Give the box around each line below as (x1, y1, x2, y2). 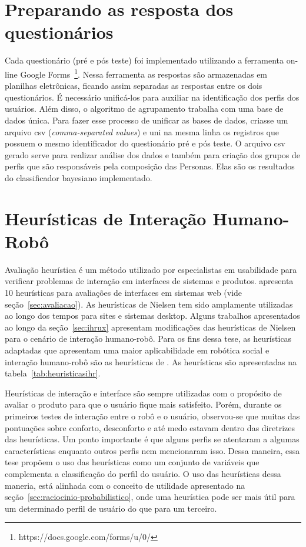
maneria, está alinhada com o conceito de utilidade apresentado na (5, 479, 245, 491)
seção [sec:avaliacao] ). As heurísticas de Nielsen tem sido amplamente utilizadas (5, 298, 293, 310)
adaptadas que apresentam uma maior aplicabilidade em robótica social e (5, 343, 270, 356)
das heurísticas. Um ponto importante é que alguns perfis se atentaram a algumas (5, 433, 300, 445)
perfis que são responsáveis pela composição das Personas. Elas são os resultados (5, 160, 295, 172)
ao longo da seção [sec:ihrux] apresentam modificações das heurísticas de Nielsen (5, 321, 296, 333)
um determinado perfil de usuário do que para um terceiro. (5, 502, 217, 514)
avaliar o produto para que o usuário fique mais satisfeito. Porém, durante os (5, 398, 282, 411)
